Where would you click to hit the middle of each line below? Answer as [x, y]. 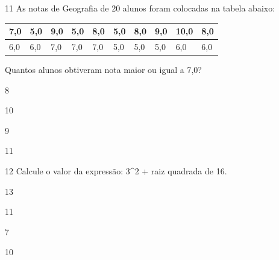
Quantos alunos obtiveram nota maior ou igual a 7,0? [103, 70]
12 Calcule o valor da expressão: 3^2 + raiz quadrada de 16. [116, 171]
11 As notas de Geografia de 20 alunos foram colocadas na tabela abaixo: [140, 8]
